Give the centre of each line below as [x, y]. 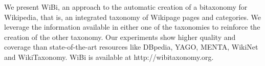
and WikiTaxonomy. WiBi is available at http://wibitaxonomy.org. [109, 57]
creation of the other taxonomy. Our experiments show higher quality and [120, 37]
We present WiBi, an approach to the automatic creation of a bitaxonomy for [126, 7]
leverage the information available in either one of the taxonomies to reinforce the [132, 27]
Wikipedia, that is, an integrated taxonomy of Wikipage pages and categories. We [132, 17]
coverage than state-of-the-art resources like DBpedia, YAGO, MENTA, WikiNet [131, 47]
